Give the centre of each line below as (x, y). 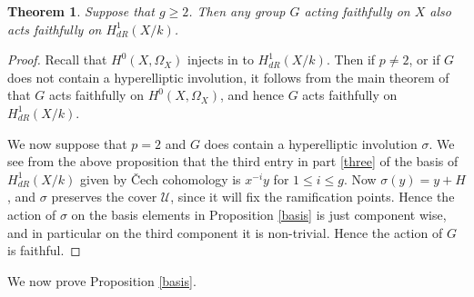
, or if (424, 59)
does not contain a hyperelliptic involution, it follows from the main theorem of (228, 77)
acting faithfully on (357, 11)
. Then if (351, 59)
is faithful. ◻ (44, 250)
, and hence (252, 95)
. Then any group (237, 11)
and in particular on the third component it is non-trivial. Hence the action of (225, 232)
